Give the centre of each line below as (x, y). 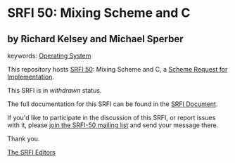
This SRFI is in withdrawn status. (55, 90)
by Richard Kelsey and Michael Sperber (96, 39)
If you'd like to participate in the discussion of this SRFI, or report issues (112, 118)
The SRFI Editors (32, 152)
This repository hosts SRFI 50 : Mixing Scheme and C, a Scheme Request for (118, 69)
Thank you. (24, 139)
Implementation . (31, 77)
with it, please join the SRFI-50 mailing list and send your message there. (113, 125)
